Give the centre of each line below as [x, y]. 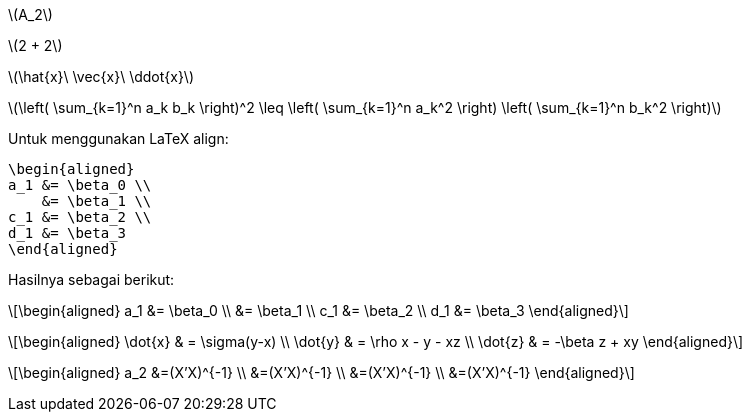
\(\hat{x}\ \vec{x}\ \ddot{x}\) [101, 76]
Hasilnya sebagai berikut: [91, 279]
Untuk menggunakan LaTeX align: [118, 138]
